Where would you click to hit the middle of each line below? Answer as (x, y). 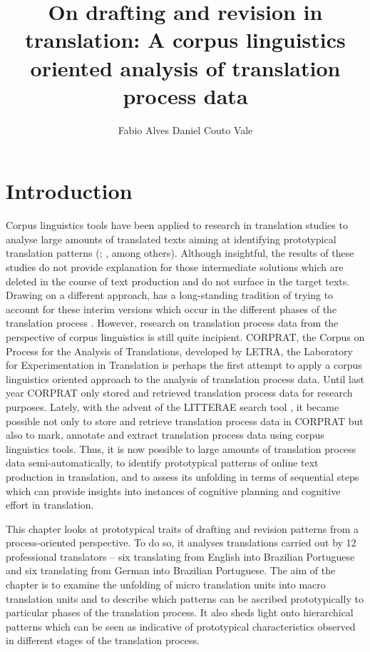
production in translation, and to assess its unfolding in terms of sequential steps (183, 476)
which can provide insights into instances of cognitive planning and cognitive (173, 490)
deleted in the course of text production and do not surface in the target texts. (178, 281)
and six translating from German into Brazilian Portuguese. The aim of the (171, 570)
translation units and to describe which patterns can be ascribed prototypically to (185, 598)
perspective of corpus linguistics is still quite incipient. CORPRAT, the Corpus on (185, 336)
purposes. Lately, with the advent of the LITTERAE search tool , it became (173, 406)
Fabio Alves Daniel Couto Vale (185, 129)
